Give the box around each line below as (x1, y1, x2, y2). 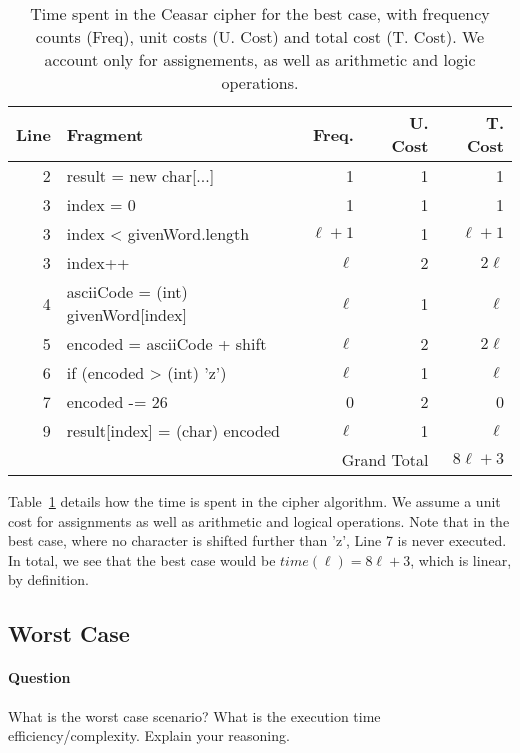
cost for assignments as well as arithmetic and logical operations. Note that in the (8, 510, 510, 531)
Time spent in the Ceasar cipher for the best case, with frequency (30, 2, 490, 25)
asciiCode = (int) (66, 280, 188, 303)
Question (8, 667, 71, 688)
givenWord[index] (66, 303, 187, 326)
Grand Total (341, 448, 429, 471)
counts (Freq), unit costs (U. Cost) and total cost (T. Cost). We (35, 25, 485, 48)
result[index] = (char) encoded (66, 419, 280, 442)
